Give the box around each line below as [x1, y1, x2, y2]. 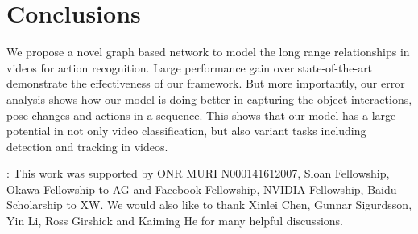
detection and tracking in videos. [6, 138, 168, 154]
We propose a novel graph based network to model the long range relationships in [6, 43, 410, 60]
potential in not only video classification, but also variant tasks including [6, 122, 366, 139]
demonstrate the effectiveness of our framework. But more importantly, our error [6, 75, 405, 92]
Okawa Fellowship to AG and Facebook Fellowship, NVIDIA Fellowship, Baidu [6, 180, 397, 197]
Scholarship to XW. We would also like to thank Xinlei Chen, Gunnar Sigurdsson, [6, 196, 412, 213]
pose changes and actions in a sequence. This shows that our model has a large [6, 106, 396, 123]
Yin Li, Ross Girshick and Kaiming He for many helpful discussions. [6, 212, 344, 229]
